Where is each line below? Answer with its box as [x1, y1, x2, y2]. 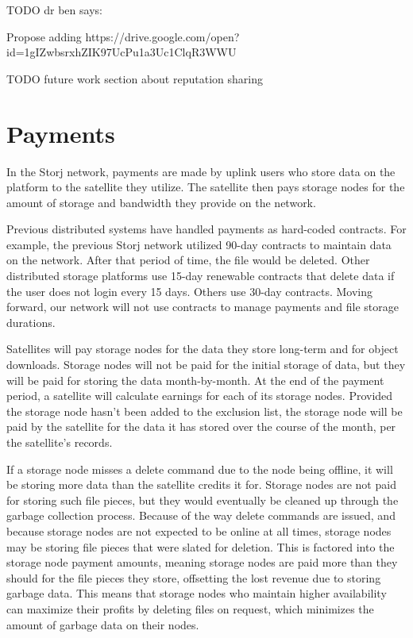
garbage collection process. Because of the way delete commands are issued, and [6, 507, 396, 524]
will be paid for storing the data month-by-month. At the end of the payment [6, 371, 384, 388]
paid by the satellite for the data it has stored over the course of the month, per [6, 418, 396, 435]
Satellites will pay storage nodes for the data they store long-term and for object [6, 340, 399, 357]
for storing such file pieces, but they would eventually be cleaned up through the [6, 491, 399, 508]
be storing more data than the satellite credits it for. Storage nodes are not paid [6, 476, 396, 493]
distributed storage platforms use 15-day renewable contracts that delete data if [6, 267, 395, 284]
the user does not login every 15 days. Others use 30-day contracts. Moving [6, 282, 373, 299]
